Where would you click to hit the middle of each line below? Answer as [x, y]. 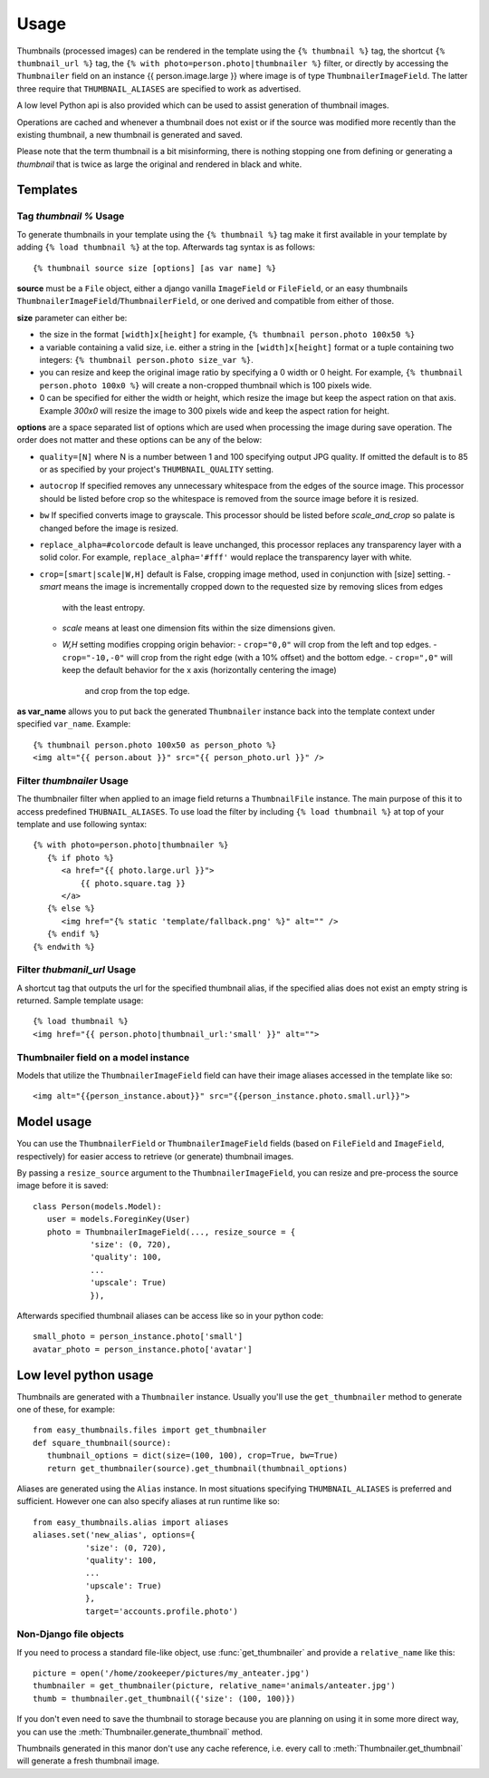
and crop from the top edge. [137, 690]
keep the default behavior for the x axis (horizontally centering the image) [199, 670]
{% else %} [71, 909]
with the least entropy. [104, 607]
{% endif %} [73, 934]
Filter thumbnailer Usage [72, 780]
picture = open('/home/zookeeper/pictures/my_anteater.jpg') [171, 1673]
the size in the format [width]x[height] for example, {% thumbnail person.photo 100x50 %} [227, 335]
